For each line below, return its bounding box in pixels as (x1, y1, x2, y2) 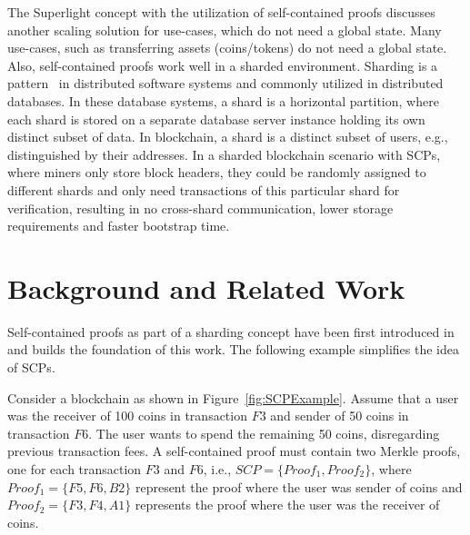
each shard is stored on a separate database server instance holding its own (7, 109, 425, 128)
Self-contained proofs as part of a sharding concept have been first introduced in (7, 322, 455, 341)
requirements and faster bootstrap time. (7, 216, 230, 235)
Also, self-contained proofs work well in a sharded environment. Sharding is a (7, 55, 438, 74)
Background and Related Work (7, 269, 405, 306)
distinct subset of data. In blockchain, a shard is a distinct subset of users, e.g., (7, 127, 448, 146)
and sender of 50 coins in (270, 406, 409, 425)
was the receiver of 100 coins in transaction (7, 406, 247, 425)
